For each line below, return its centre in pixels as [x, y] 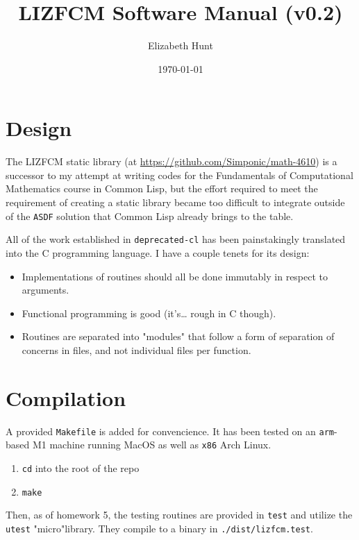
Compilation [66, 397]
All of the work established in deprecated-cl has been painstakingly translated [176, 239]
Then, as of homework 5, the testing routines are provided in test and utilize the [179, 515]
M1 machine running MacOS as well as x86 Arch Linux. [152, 445]
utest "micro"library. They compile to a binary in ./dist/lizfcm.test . [159, 528]
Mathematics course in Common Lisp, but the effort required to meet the [162, 188]
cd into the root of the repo [81, 467]
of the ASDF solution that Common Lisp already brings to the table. [150, 216]
